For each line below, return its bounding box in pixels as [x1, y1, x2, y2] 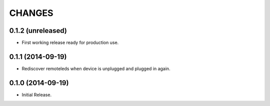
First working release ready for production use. [21, 40, 119, 46]
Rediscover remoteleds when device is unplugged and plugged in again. [21, 65, 170, 72]
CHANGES [9, 7, 53, 18]
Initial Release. [21, 92, 52, 98]
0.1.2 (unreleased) [9, 26, 67, 35]
